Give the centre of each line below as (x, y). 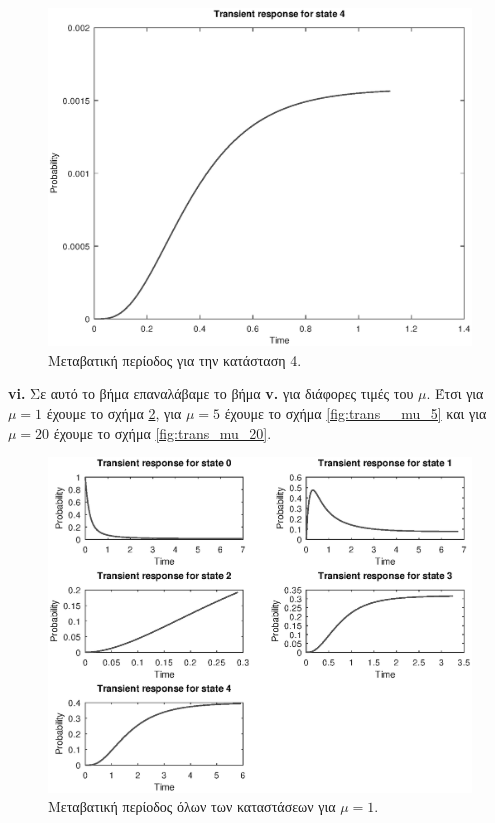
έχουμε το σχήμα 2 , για (114, 413)
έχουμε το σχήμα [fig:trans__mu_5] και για (355, 413)
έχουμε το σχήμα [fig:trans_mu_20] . (162, 432)
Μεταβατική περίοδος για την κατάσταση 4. (175, 359)
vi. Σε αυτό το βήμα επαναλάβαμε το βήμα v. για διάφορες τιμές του (211, 393)
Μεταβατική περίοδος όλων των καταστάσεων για (192, 806)
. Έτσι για (455, 393)
